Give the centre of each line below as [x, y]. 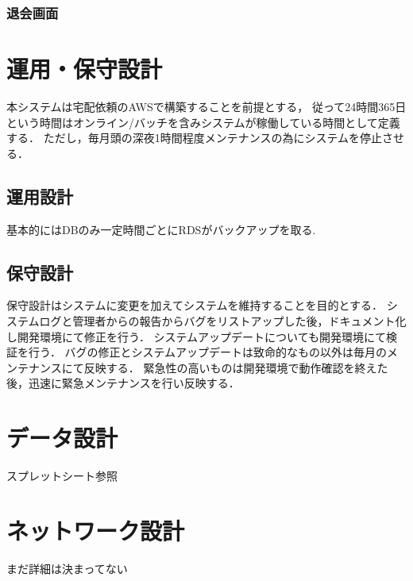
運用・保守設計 [85, 69]
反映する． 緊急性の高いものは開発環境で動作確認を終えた [236, 367]
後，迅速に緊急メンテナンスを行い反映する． [123, 383]
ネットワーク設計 [96, 530]
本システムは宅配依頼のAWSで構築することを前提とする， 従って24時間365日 [206, 106]
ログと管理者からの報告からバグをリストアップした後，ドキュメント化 [223, 320]
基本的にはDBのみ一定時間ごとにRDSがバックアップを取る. [161, 229]
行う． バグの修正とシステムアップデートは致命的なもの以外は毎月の [208, 352]
